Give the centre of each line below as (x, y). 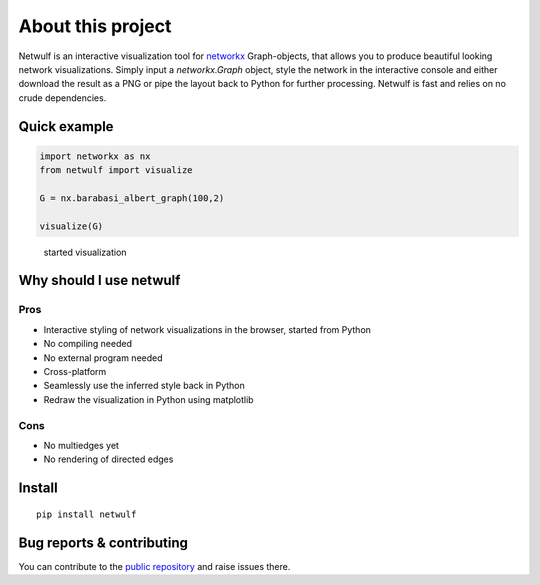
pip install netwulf (86, 514)
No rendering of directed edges (108, 459)
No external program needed (103, 357)
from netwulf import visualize (116, 170)
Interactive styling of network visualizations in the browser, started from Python (207, 329)
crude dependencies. (62, 97)
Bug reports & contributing (103, 542)
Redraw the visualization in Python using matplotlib (148, 399)
